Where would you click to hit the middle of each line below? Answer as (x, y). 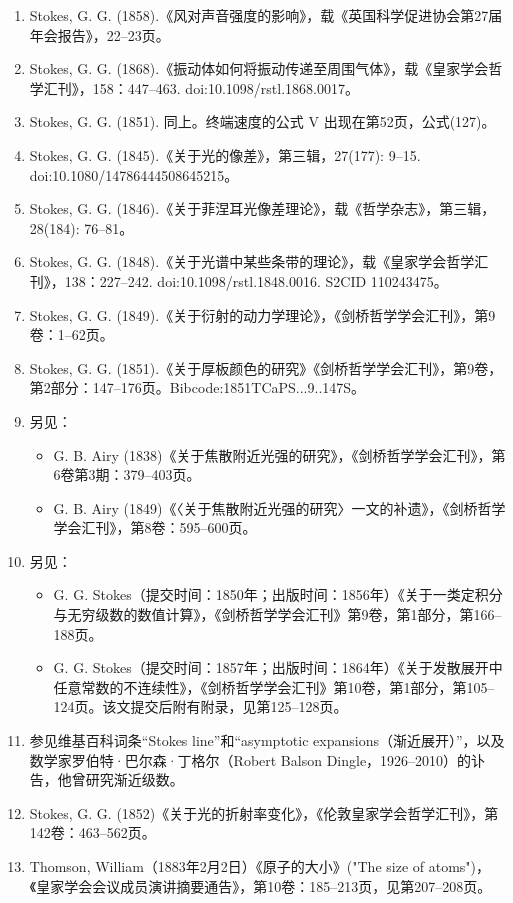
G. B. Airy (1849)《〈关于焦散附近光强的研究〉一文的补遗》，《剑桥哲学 (279, 507)
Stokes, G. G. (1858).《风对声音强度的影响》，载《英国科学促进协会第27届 (266, 15)
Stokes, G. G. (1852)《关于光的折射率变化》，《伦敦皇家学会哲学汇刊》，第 (264, 812)
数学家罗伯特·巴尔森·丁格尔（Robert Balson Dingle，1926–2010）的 (250, 759)
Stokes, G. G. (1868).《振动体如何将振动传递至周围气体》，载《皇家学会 (259, 68)
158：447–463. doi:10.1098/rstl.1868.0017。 (225, 87)
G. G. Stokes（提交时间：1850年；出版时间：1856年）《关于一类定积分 (278, 594)
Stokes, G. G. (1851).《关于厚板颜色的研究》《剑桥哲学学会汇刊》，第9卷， (266, 367)
